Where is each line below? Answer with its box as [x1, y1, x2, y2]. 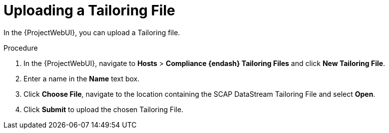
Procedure [3, 43, 38, 52]
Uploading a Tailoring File [3, 2, 175, 19]
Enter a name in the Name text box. [23, 74, 140, 83]
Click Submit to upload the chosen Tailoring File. [23, 105, 184, 114]
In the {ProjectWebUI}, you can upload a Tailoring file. [3, 28, 180, 37]
